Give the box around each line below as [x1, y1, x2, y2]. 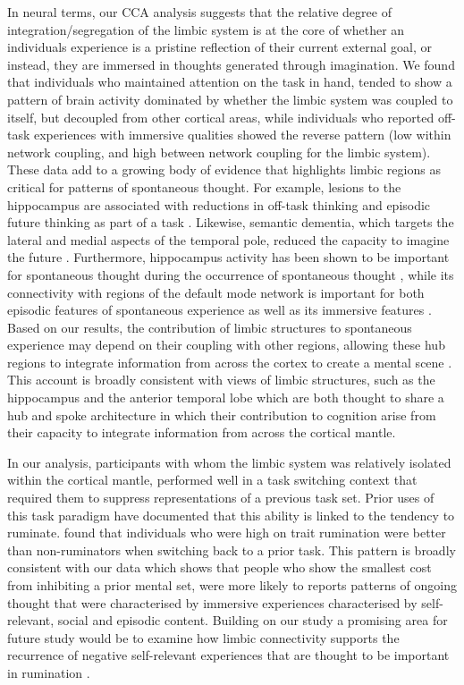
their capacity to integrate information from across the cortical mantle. [7, 423, 396, 442]
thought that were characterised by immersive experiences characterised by [7, 593, 418, 612]
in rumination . [7, 663, 90, 681]
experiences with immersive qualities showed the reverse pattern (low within [34, 125, 451, 144]
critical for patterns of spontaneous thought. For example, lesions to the [7, 177, 401, 196]
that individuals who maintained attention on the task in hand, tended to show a [7, 72, 452, 91]
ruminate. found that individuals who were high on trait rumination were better [7, 523, 446, 542]
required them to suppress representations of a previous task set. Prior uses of [7, 488, 434, 507]
